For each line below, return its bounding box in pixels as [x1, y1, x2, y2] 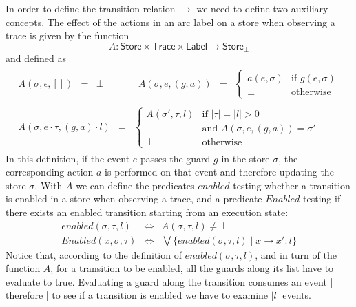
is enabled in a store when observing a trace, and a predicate [6, 191, 262, 206]
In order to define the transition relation [6, 1, 176, 15]
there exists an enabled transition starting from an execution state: [6, 204, 289, 219]
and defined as [6, 51, 66, 65]
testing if [303, 191, 341, 206]
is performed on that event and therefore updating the [105, 165, 334, 179]
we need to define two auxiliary [196, 1, 328, 15]
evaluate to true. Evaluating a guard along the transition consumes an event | [6, 274, 333, 288]
